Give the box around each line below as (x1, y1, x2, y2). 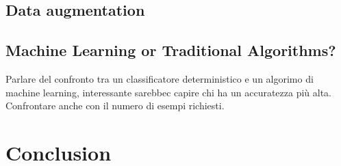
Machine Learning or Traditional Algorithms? (5, 40, 336, 61)
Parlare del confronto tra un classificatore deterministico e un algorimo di (5, 71, 314, 85)
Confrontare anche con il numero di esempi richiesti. (5, 98, 225, 113)
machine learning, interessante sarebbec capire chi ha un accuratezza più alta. (5, 85, 332, 99)
